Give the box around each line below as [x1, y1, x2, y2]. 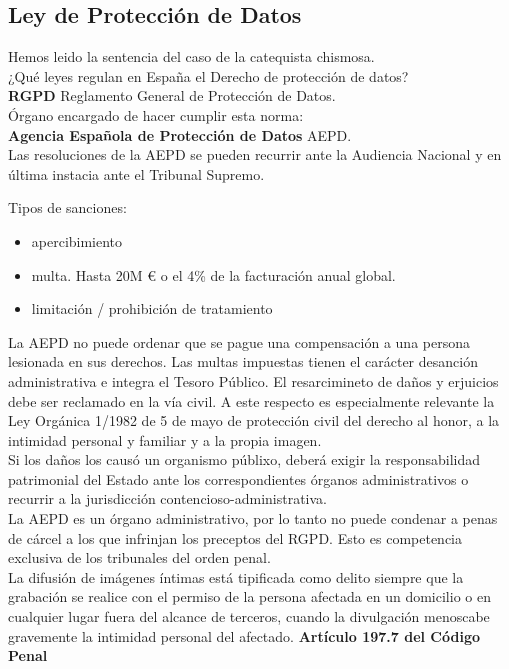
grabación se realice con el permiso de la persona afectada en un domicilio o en [8, 586, 491, 607]
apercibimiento [31, 230, 123, 251]
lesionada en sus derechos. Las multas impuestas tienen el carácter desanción [8, 351, 478, 372]
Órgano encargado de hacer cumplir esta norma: [8, 104, 304, 125]
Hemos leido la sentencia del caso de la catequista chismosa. [8, 46, 375, 67]
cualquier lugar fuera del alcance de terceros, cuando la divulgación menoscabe [8, 606, 490, 627]
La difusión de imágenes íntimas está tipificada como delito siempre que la [8, 566, 464, 587]
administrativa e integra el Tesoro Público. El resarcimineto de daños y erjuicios [8, 370, 499, 391]
